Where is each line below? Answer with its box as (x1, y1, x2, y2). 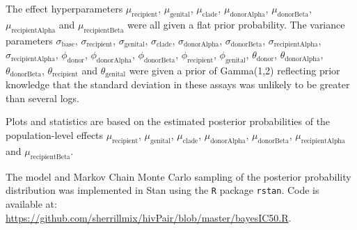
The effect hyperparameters (6, 1, 123, 15)
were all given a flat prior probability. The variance (127, 17, 345, 31)
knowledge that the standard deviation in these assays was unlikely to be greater (6, 77, 350, 92)
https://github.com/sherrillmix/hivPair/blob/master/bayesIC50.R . (6, 210, 292, 224)
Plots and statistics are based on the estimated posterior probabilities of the (6, 114, 331, 129)
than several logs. (6, 90, 79, 105)
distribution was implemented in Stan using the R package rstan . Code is (6, 183, 319, 197)
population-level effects (6, 128, 104, 142)
